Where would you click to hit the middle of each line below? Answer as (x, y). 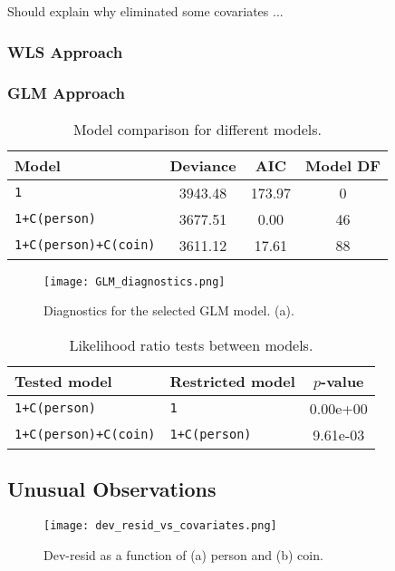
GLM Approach (66, 93)
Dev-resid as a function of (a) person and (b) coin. (183, 554)
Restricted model (232, 381)
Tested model (63, 381)
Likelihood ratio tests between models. (191, 344)
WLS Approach (65, 51)
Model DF (343, 165)
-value (342, 381)
